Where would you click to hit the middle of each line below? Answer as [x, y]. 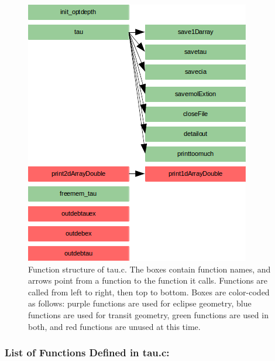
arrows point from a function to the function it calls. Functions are [148, 280]
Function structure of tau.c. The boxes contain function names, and [149, 269]
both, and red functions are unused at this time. [114, 326]
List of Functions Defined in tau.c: [87, 353]
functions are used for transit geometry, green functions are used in [148, 314]
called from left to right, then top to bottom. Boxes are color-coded [149, 292]
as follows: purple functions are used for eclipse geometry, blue [140, 303]
